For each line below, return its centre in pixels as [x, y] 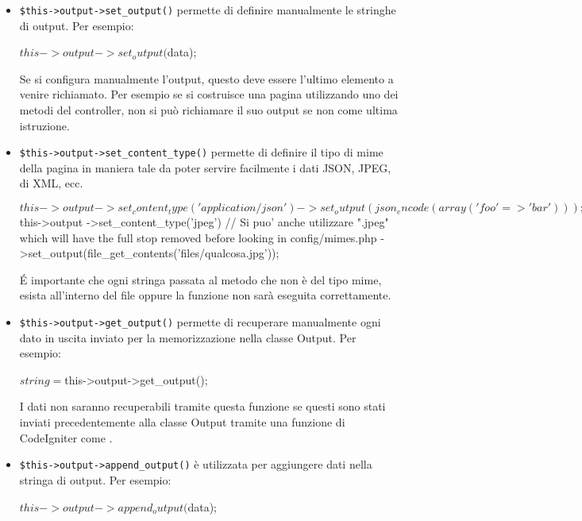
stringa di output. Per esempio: [95, 479]
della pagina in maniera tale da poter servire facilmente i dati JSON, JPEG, [205, 167]
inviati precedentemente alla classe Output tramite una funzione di [182, 422]
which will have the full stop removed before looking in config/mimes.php [198, 237]
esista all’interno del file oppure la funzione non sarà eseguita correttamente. [205, 295]
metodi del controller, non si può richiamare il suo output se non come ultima [208, 110]
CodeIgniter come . [66, 437]
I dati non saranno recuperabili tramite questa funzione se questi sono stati [202, 406]
